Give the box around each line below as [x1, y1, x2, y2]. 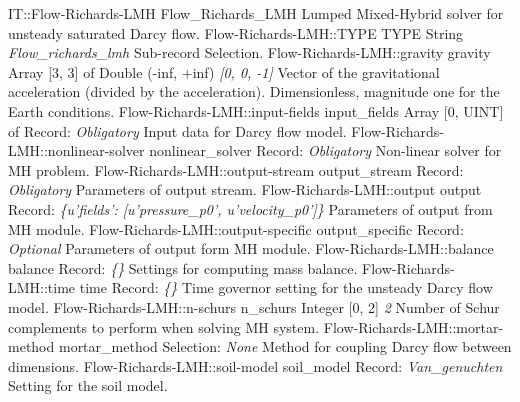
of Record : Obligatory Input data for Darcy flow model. [8, 120, 347, 141]
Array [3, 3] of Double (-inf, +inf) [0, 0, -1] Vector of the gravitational [8, 61, 440, 82]
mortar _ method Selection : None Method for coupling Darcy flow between [58, 336, 512, 357]
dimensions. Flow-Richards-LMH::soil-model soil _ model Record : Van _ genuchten [8, 355, 503, 376]
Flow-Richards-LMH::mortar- [323, 316, 504, 337]
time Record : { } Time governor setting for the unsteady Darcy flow [79, 277, 493, 298]
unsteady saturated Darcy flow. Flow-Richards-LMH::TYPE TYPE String [8, 22, 464, 43]
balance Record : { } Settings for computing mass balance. [8, 257, 358, 278]
